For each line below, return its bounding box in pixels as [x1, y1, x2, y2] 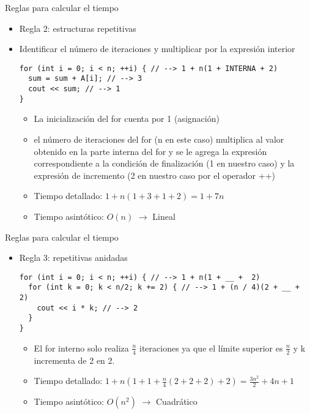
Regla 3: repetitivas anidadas [19, 251, 128, 264]
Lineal [152, 209, 175, 222]
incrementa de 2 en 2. [34, 353, 115, 366]
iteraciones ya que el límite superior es [139, 341, 283, 354]
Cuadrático [155, 395, 197, 408]
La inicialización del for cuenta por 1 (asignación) [34, 112, 220, 125]
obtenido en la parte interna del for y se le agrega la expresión [34, 145, 267, 157]
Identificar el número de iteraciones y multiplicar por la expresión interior [19, 42, 295, 55]
